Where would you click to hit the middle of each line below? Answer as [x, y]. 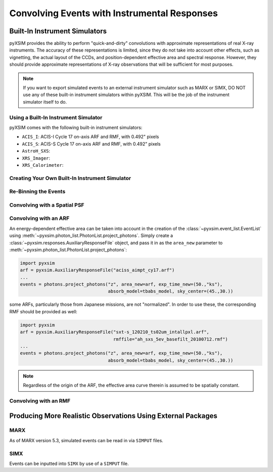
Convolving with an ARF [39, 218]
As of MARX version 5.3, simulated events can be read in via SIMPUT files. [86, 440]
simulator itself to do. [45, 102]
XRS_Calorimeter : [43, 165]
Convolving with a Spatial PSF [47, 205]
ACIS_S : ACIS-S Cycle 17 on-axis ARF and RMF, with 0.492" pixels [92, 144]
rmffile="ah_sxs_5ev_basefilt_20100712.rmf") [171, 339]
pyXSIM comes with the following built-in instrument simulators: [76, 127]
